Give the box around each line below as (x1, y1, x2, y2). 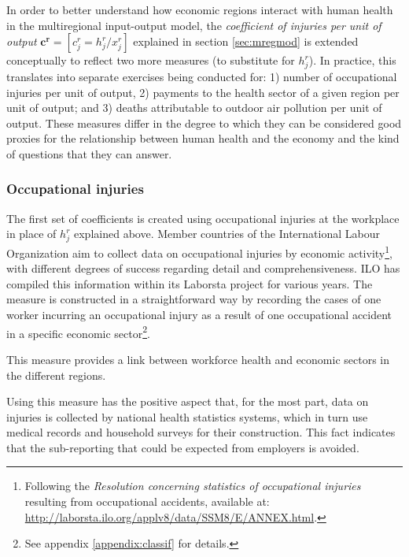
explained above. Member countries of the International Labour (74, 225, 380, 242)
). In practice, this (308, 52, 396, 69)
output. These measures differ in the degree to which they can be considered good (6, 114, 402, 131)
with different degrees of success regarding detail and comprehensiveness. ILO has (6, 260, 400, 277)
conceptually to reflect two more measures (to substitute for (6, 52, 295, 69)
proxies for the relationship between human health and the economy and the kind (6, 130, 400, 147)
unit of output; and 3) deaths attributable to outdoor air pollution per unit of (6, 99, 382, 116)
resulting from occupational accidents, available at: (24, 493, 270, 510)
